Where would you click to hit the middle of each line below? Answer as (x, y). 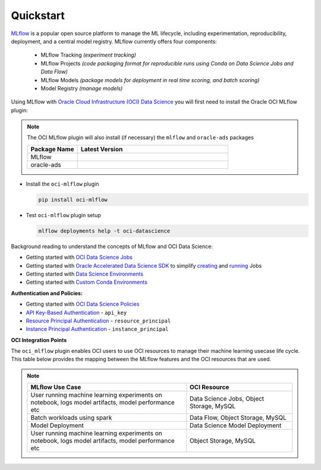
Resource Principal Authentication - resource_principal (98, 321)
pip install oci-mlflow (73, 200)
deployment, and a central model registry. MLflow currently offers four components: (114, 41)
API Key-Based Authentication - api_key (76, 312)
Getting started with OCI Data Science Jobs (79, 257)
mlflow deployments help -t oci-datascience (104, 231)
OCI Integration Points (39, 340)
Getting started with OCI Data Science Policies (83, 304)
